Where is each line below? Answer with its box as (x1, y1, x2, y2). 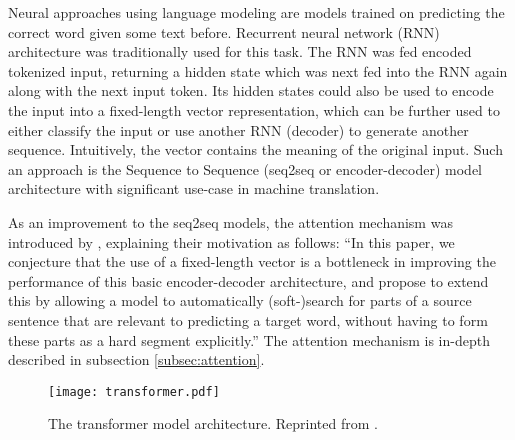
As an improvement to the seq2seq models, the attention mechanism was (8, 211, 453, 232)
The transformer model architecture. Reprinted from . (48, 413, 378, 434)
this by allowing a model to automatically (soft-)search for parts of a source (8, 290, 472, 311)
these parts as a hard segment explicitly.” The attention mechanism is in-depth (8, 329, 490, 350)
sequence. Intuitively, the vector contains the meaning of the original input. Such (8, 139, 503, 160)
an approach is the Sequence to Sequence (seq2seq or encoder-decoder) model (8, 158, 483, 179)
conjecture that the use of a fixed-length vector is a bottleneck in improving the (8, 251, 496, 272)
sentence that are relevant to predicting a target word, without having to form (8, 309, 488, 330)
